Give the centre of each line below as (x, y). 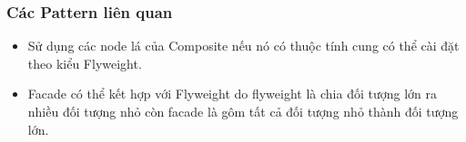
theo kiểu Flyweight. (85, 63)
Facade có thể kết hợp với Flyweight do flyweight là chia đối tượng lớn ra (232, 94)
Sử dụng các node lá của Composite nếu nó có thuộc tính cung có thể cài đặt (243, 46)
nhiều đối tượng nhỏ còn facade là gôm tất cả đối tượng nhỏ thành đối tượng (243, 111)
